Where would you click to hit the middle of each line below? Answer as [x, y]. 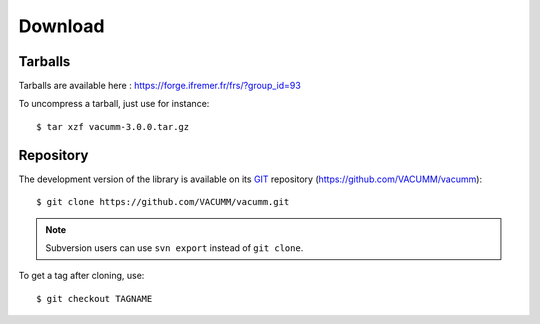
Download [61, 26]
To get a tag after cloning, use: [81, 276]
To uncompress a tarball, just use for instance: [114, 104]
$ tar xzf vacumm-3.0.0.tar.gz [113, 126]
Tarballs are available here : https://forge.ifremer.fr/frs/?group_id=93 [160, 86]
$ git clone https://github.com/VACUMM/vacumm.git [163, 202]
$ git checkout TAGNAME [94, 298]
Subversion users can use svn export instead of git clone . [174, 247]
